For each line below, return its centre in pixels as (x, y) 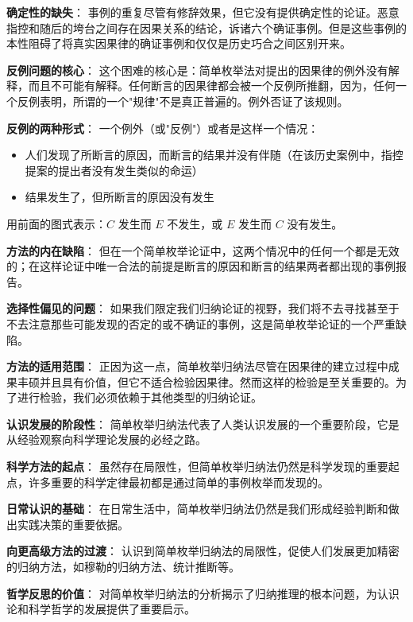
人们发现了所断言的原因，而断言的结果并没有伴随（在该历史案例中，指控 (214, 155)
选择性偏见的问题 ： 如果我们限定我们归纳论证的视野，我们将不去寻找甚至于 (203, 308)
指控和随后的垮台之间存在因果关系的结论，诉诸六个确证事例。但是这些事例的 (206, 27)
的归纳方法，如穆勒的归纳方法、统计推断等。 (123, 567)
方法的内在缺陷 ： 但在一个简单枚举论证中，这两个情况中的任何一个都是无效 (203, 250)
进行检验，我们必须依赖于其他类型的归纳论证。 (139, 397)
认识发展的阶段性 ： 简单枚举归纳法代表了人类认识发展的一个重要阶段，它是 (203, 424)
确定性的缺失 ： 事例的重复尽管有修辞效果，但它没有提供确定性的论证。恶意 (203, 12)
